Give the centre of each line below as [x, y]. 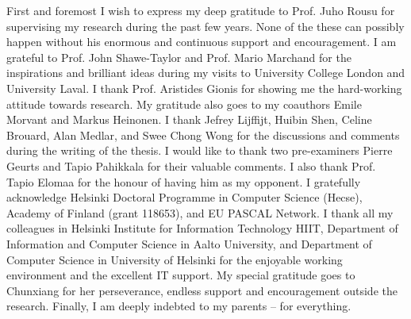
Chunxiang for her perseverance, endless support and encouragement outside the [202, 290]
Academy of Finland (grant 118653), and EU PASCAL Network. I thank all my [200, 212]
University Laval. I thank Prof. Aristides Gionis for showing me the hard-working [204, 88]
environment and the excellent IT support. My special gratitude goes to [181, 275]
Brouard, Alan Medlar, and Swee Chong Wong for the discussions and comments [203, 135]
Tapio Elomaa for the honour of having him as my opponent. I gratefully [184, 181]
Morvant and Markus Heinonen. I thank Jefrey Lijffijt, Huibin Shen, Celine [189, 119]
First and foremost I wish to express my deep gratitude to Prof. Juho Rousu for [201, 10]
